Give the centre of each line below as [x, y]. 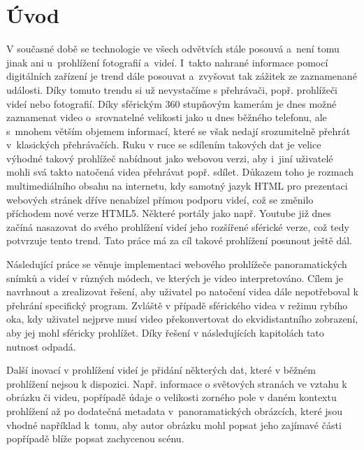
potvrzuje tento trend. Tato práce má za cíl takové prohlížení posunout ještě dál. [179, 240]
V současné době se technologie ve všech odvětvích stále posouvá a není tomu [173, 49]
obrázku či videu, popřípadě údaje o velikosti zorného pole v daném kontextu [172, 397]
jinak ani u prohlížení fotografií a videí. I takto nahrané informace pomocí [167, 62]
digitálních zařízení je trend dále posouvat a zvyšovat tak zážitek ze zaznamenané [182, 76]
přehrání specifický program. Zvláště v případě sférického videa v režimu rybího [177, 305]
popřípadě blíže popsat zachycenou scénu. [95, 438]
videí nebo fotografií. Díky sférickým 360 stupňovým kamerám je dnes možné [172, 103]
